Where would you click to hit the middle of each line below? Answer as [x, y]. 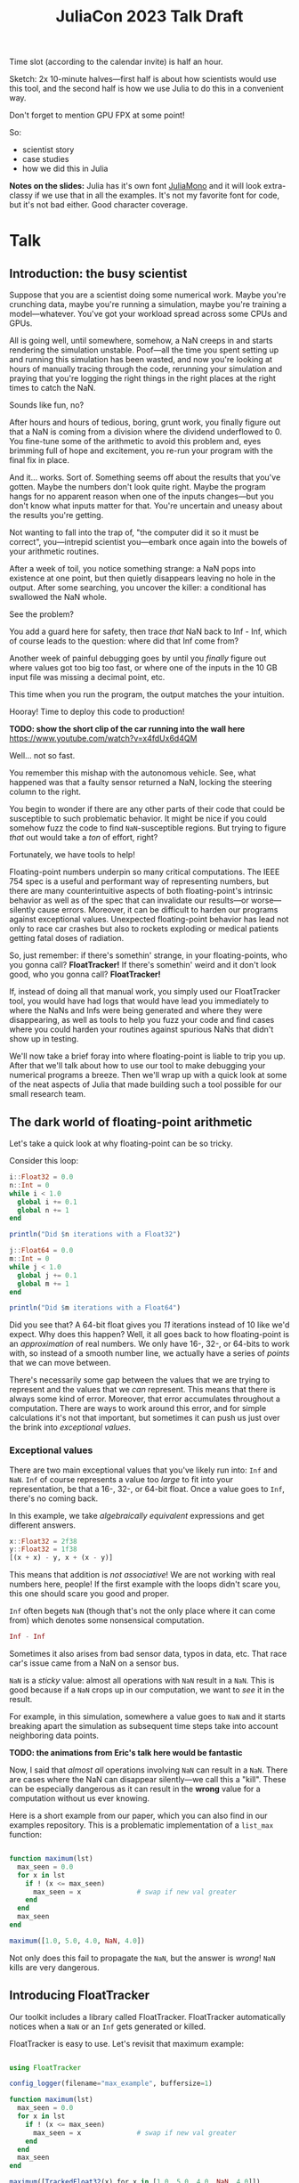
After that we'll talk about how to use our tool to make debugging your [137, 1066]
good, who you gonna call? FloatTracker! [85, 974]
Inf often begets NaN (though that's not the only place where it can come [142, 1611]
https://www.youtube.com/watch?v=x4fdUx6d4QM [103, 738]
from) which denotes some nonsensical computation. [107, 1620]
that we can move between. [60, 1363]
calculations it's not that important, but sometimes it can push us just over [145, 1418]
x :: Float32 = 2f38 [43, 1541]
